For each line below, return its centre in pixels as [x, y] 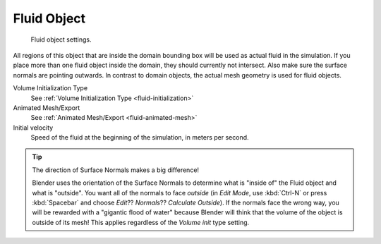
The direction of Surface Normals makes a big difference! [116, 170]
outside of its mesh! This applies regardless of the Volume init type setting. [141, 222]
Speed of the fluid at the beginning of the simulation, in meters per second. [140, 138]
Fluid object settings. [61, 39]
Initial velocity [33, 128]
